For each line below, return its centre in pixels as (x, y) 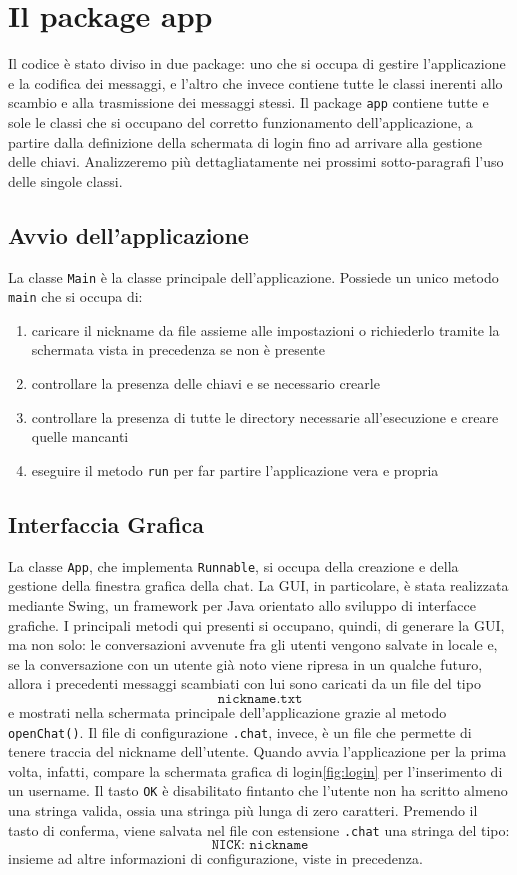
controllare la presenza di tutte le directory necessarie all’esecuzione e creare (265, 416)
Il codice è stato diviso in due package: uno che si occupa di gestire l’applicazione (257, 63)
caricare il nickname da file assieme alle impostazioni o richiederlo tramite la (265, 329)
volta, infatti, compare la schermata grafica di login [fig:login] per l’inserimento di (255, 770)
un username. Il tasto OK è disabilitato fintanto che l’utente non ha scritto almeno (258, 790)
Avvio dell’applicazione (128, 234)
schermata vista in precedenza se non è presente (178, 349)
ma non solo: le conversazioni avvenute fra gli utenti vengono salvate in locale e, (253, 644)
